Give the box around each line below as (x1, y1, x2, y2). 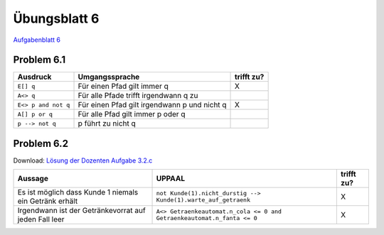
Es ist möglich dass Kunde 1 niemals (17, 187, 139, 197)
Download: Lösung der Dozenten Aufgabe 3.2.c (13, 156, 153, 165)
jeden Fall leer (17, 214, 65, 224)
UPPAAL (156, 174, 185, 184)
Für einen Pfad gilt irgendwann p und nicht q (78, 100, 227, 110)
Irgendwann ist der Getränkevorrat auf (17, 206, 146, 216)
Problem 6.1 (13, 54, 66, 66)
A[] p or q (17, 110, 53, 118)
